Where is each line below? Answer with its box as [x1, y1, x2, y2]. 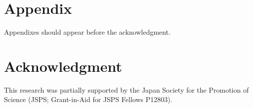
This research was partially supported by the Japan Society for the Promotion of [4, 84, 249, 95]
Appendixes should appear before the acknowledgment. [4, 27, 171, 37]
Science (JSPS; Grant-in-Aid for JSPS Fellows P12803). [4, 94, 172, 105]
